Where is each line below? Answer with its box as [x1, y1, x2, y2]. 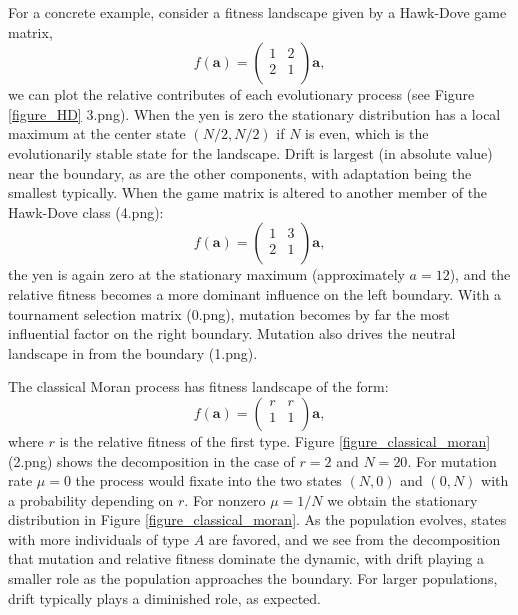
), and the [449, 264, 511, 285]
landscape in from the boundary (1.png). [8, 342, 258, 363]
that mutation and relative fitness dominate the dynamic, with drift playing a [8, 548, 484, 569]
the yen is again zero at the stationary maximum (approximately [8, 264, 405, 285]
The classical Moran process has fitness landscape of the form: [8, 376, 389, 397]
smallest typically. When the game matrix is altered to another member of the [8, 182, 488, 203]
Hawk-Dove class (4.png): [8, 201, 164, 222]
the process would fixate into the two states [75, 470, 342, 491]
